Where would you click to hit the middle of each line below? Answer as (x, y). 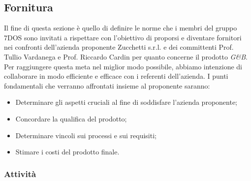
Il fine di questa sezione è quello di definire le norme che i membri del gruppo (121, 28)
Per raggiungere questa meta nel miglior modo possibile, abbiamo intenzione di (123, 66)
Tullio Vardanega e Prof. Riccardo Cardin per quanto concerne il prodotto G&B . (126, 56)
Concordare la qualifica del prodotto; (71, 118)
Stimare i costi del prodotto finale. (67, 152)
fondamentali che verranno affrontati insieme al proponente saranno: (107, 85)
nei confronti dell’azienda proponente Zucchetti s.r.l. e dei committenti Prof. (119, 47)
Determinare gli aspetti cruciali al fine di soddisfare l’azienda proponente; (126, 102)
